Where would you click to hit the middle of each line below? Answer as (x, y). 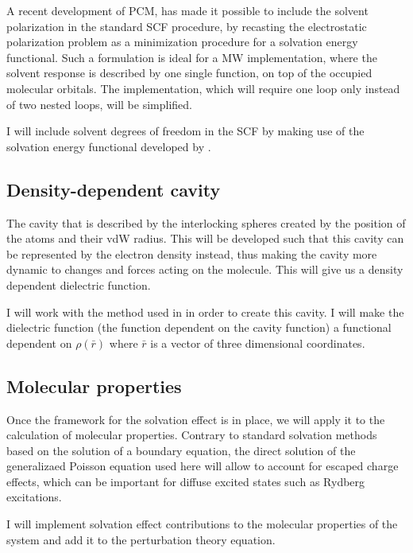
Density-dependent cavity (114, 189)
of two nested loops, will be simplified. (99, 104)
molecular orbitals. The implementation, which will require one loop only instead (203, 88)
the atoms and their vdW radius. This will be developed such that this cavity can (205, 238)
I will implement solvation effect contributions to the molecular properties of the (202, 524)
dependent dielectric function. (79, 284)
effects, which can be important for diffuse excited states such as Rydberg (186, 481)
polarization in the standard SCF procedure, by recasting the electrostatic (187, 26)
